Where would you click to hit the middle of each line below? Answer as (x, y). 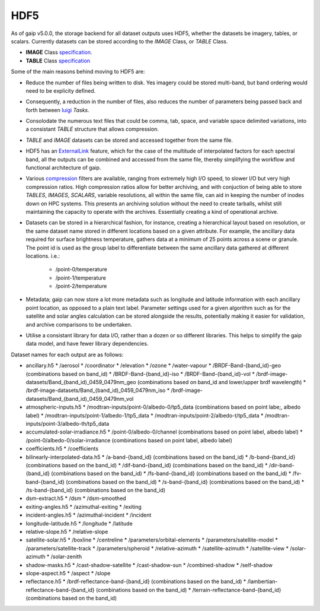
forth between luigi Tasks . (57, 110)
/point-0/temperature (81, 270)
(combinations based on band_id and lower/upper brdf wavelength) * (222, 382)
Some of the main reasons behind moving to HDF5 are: (78, 72)
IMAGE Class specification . (59, 52)
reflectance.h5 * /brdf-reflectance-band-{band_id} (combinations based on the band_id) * (136, 581)
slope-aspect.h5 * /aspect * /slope (68, 573)
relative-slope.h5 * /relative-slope (67, 532)
